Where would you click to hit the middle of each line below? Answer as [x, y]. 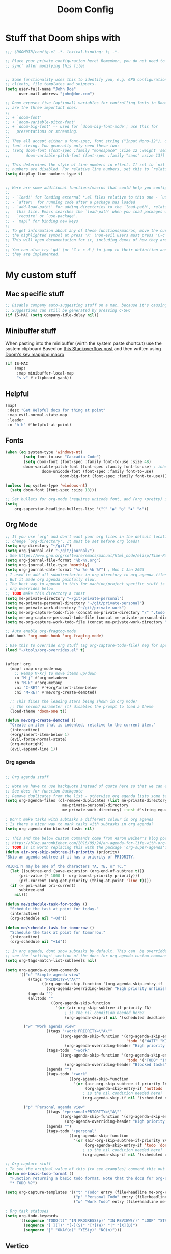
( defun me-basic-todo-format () [39, 1173]
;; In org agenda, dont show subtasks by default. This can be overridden [87, 951]
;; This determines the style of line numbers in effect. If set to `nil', [87, 165]
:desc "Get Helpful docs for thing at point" [56, 410]
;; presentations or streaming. [42, 131]
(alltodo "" [40, 999]
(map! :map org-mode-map [36, 669]
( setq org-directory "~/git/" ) [38, 546]
